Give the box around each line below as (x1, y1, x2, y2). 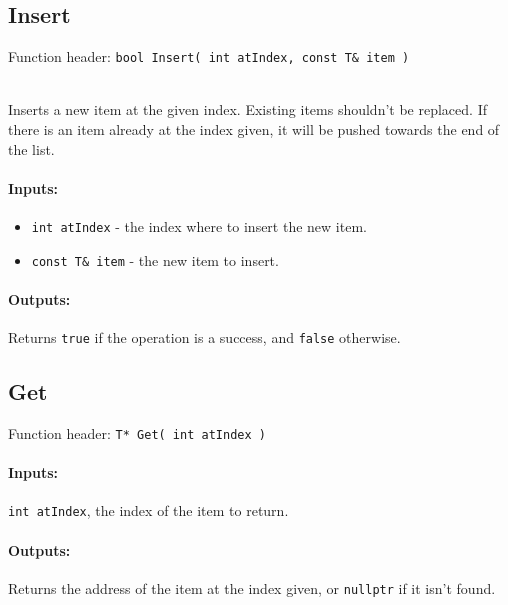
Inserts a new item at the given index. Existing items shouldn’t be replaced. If (8, 99, 487, 120)
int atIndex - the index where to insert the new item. (31, 216, 367, 237)
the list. (8, 138, 55, 159)
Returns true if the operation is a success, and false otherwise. (8, 327, 401, 348)
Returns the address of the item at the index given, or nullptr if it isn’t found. (8, 577, 496, 598)
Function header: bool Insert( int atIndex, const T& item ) (8, 46, 410, 67)
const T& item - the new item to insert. (31, 249, 279, 270)
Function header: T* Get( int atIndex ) (8, 423, 266, 443)
